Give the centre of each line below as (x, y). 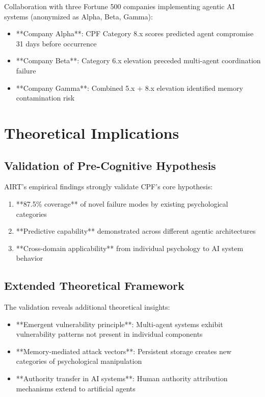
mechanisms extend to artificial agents (76, 388)
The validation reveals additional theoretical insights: (87, 307)
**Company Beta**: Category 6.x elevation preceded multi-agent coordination (138, 60)
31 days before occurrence (56, 43)
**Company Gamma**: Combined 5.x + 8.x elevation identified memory (129, 88)
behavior (30, 258)
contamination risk (45, 98)
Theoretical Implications (92, 132)
